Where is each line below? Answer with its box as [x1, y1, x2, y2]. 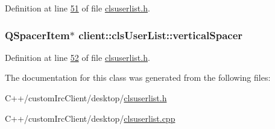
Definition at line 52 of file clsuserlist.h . [5, 51, 150, 63]
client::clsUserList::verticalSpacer [78, 27, 243, 42]
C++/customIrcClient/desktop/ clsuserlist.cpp [5, 112, 175, 124]
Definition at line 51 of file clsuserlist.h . [5, 2, 150, 14]
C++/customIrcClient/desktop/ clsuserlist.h [5, 92, 167, 104]
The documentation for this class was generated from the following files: [5, 71, 271, 84]
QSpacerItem [5, 27, 70, 42]
